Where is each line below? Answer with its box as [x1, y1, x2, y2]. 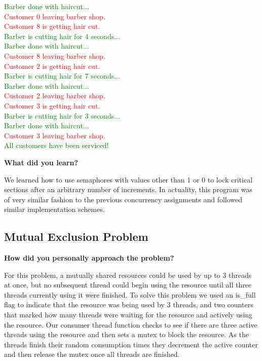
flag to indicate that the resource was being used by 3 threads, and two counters [4, 299, 253, 310]
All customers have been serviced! [4, 140, 109, 151]
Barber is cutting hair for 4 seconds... [4, 30, 120, 41]
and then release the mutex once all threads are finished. [4, 349, 180, 359]
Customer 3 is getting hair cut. [4, 100, 100, 111]
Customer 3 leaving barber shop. [4, 130, 105, 140]
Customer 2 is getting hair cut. [4, 60, 100, 71]
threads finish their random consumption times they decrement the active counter [4, 339, 258, 349]
